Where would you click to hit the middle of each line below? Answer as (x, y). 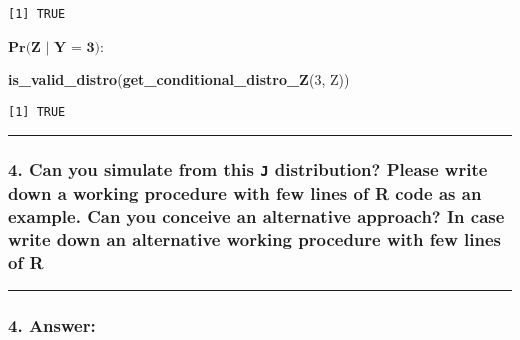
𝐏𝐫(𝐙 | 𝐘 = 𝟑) (54, 47)
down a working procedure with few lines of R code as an (245, 192)
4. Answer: (52, 324)
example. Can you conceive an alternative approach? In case (256, 215)
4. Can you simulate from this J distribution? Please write (248, 169)
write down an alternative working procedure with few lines (254, 238)
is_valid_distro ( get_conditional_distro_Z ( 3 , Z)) (179, 79)
